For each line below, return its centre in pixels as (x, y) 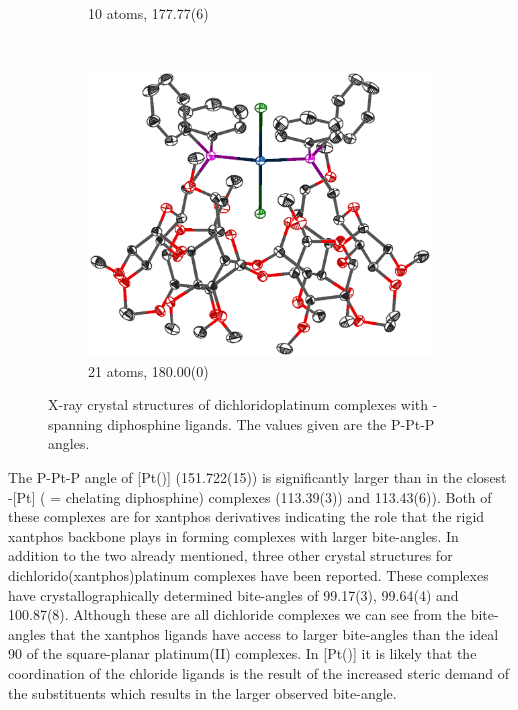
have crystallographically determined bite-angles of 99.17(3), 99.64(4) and (233, 594)
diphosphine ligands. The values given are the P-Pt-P (271, 423)
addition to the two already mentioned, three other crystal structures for (230, 555)
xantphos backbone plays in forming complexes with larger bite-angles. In (233, 535)
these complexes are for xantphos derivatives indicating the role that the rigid (246, 516)
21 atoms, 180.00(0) (148, 370)
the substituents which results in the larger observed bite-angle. (202, 692)
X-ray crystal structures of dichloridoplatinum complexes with (238, 404)
